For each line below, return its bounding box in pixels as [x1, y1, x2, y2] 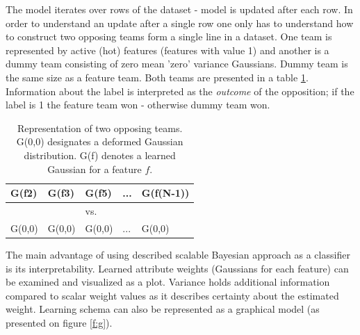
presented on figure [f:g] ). [6, 315, 113, 329]
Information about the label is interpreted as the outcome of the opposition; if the [6, 83, 354, 98]
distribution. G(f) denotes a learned [24, 147, 176, 162]
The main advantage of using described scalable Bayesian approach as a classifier [6, 247, 350, 261]
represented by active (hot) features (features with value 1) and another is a [6, 42, 329, 57]
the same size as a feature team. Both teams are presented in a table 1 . [6, 70, 309, 84]
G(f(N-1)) [141, 186, 190, 200]
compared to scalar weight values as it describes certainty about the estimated [6, 288, 339, 302]
